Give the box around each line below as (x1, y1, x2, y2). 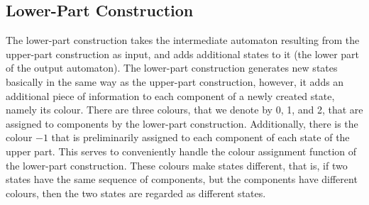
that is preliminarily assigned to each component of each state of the (51, 130, 350, 145)
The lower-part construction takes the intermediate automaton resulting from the (6, 33, 360, 48)
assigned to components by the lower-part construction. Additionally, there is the (6, 116, 358, 131)
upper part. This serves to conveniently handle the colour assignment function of (6, 143, 357, 158)
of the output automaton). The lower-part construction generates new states (6, 60, 338, 75)
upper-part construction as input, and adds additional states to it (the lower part (6, 46, 360, 61)
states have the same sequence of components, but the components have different (6, 172, 358, 187)
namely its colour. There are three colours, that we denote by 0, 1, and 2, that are (6, 102, 363, 117)
